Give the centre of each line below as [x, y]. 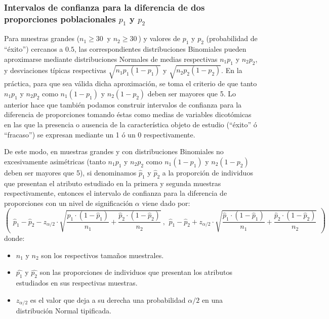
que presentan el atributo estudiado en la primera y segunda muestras [113, 183]
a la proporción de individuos [208, 172]
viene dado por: [166, 203]
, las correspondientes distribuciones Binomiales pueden [160, 49]
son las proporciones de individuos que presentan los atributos [136, 272]
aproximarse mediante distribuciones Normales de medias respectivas [111, 59]
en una [212, 299]
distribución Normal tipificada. [64, 311]
